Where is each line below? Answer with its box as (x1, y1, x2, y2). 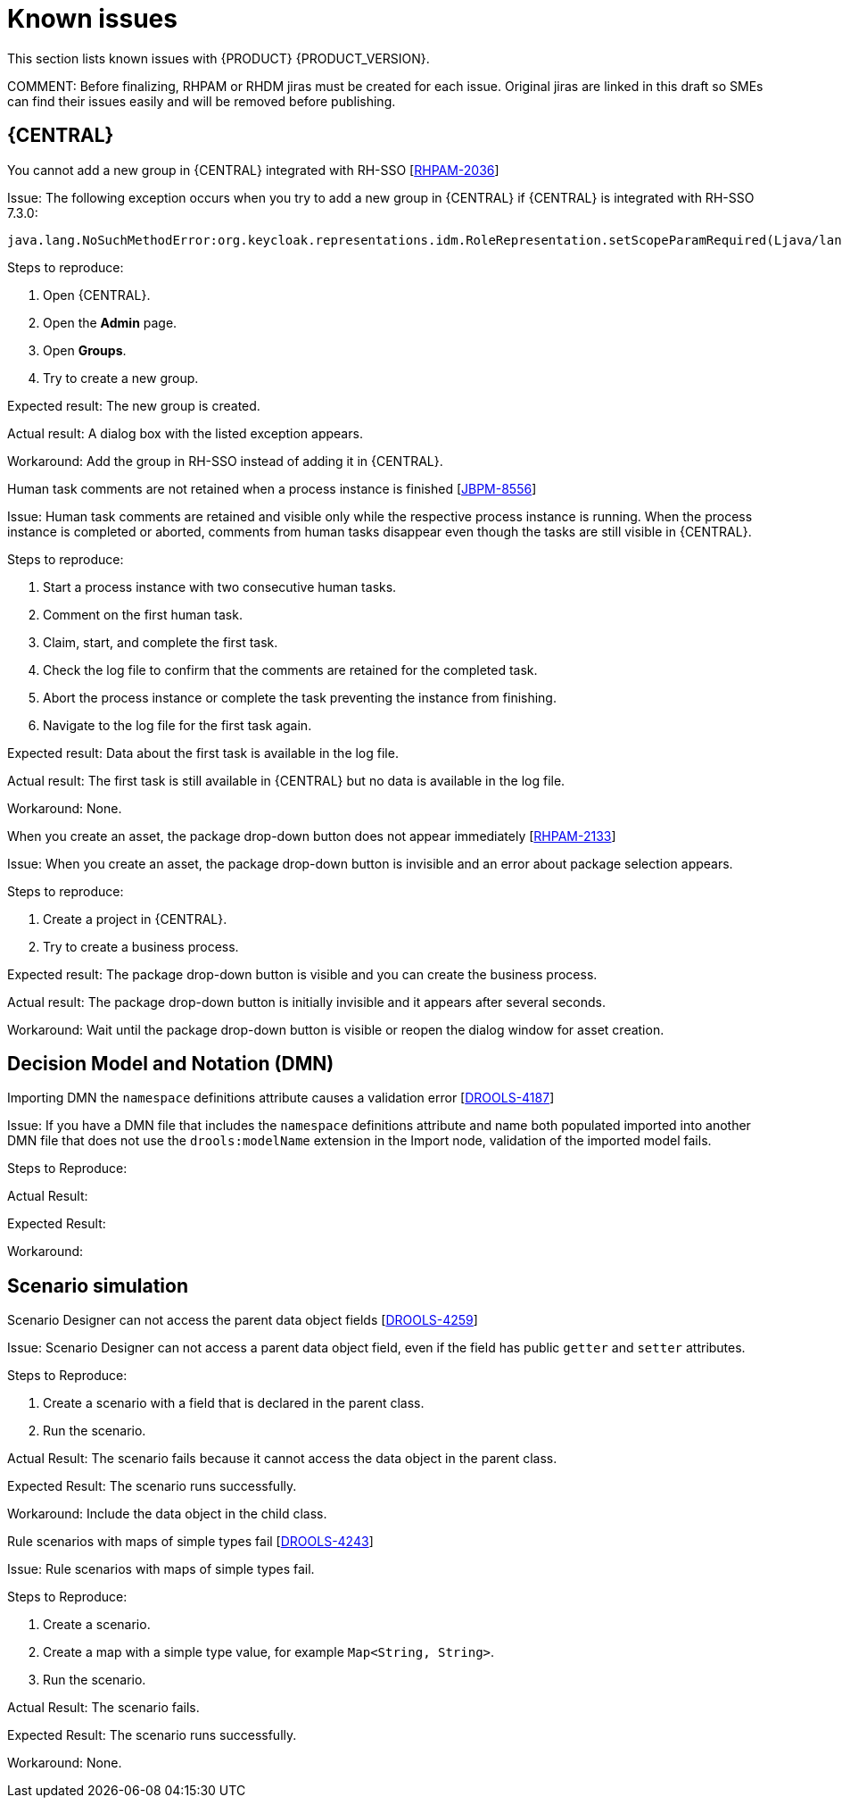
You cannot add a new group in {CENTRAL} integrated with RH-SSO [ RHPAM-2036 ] (7, 162, 499, 178)
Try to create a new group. (43, 370, 199, 386)
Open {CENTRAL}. (43, 287, 151, 303)
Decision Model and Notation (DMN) (7, 1052, 334, 1076)
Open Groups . (43, 342, 127, 358)
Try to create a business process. (43, 938, 239, 954)
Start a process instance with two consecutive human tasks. (43, 578, 397, 595)
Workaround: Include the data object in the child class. (7, 1506, 327, 1522)
